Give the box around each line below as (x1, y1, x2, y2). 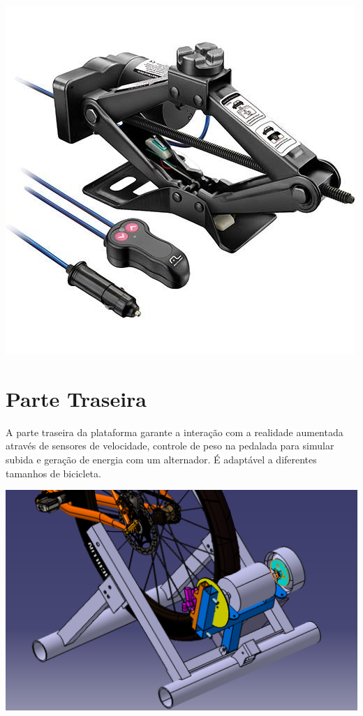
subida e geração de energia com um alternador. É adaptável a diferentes (6, 452, 317, 466)
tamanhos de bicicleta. (6, 465, 101, 480)
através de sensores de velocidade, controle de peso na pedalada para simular (6, 438, 334, 453)
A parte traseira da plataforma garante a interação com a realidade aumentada (6, 424, 343, 439)
